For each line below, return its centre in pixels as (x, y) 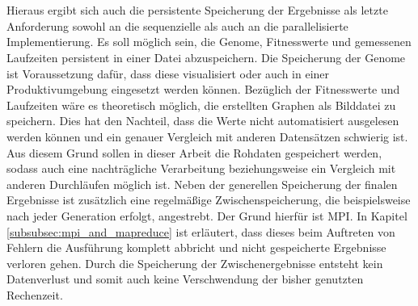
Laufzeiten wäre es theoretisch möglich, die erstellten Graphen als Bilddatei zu (201, 105)
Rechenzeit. (35, 294)
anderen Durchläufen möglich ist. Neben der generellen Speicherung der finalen (202, 184)
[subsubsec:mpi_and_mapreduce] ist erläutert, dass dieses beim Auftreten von (201, 231)
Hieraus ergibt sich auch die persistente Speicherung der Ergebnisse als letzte (197, 10)
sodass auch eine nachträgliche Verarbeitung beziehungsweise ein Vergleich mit (201, 168)
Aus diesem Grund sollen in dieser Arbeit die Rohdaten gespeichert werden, (194, 152)
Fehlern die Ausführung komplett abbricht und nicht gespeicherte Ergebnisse (196, 247)
